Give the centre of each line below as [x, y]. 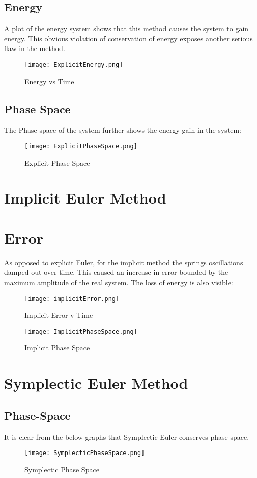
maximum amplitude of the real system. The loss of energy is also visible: [119, 282]
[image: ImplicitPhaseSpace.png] [81, 331]
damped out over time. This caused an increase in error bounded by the [116, 272]
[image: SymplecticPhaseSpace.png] [85, 453]
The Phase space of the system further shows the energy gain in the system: [123, 130]
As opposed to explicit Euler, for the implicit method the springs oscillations [124, 262]
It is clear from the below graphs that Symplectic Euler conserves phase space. [127, 436]
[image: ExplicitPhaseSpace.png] [81, 147]
